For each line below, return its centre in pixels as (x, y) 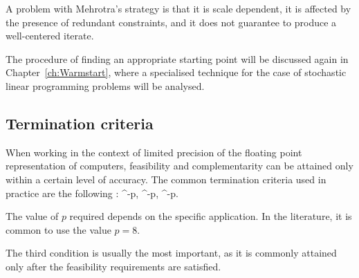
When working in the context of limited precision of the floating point (154, 152)
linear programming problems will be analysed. (105, 85)
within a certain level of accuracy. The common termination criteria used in (166, 179)
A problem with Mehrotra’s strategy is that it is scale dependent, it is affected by (178, 8)
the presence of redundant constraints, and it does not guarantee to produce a (171, 22)
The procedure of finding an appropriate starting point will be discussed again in (177, 58)
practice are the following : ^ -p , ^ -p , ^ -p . (92, 193)
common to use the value (58, 229)
